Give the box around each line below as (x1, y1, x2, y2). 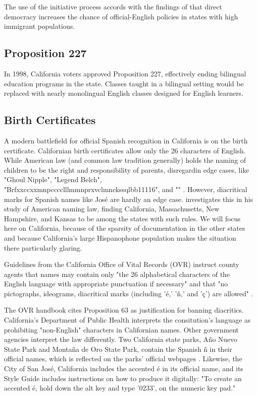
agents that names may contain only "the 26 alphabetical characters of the (4, 268, 230, 279)
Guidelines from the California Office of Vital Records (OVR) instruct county (4, 259, 239, 269)
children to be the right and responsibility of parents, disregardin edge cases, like (4, 164, 249, 175)
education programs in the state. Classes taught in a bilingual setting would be (4, 78, 244, 88)
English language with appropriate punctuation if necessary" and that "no (4, 278, 228, 289)
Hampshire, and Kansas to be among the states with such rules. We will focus (4, 213, 241, 223)
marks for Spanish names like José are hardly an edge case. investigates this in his (4, 194, 253, 204)
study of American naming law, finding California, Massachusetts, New (4, 203, 219, 214)
